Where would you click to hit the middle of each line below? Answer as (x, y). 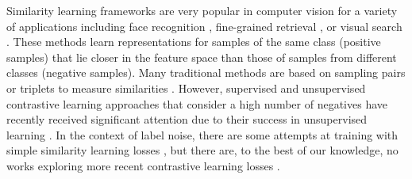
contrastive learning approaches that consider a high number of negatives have (197, 103)
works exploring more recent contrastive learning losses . (143, 165)
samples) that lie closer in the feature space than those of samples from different (202, 57)
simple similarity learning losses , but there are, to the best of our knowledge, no (202, 150)
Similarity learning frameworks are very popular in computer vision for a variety (202, 10)
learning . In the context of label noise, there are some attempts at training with (202, 134)
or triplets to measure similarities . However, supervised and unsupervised (186, 88)
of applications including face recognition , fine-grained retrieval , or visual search (204, 26)
